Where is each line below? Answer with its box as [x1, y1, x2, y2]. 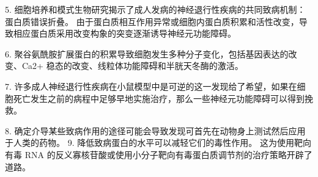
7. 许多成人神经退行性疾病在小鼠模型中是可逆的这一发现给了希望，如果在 [5, 79, 297, 92]
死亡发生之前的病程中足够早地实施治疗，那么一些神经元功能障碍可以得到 [13, 92, 305, 104]
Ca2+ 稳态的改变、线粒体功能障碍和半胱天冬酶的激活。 [21, 59, 243, 72]
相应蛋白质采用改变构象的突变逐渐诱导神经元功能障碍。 [13, 27, 236, 40]
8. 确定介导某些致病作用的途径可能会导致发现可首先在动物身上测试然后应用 [5, 124, 306, 137]
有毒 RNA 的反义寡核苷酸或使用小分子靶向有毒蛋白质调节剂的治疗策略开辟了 [5, 148, 312, 161]
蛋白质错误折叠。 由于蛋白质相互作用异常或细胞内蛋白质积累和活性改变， [5, 15, 299, 27]
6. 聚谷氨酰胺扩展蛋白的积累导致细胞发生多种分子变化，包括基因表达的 [5, 47, 289, 60]
